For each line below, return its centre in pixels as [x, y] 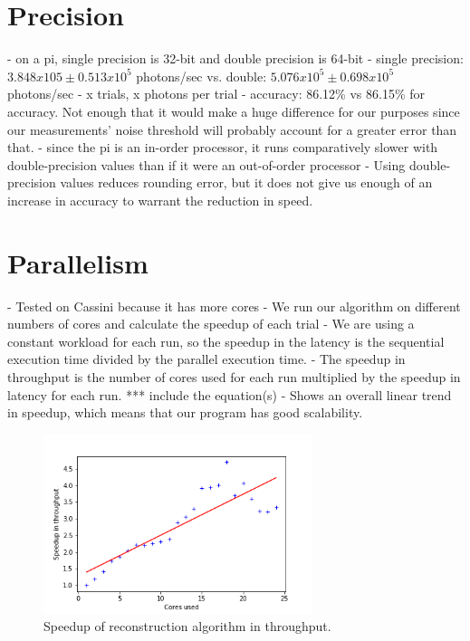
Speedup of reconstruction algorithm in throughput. [187, 626]
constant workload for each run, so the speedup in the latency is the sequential [226, 341]
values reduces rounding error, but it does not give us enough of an [246, 182]
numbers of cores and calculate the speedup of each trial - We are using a [211, 324]
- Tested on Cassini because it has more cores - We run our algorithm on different [234, 306]
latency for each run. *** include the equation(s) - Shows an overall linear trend [230, 394]
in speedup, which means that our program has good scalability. [185, 412]
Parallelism [78, 262]
